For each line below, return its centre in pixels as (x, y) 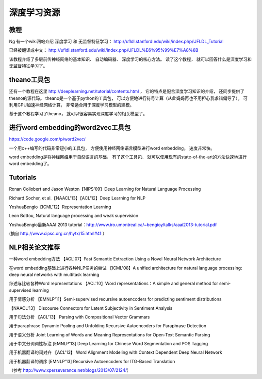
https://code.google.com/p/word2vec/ (47, 139)
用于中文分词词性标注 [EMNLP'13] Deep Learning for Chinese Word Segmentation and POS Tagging (108, 344)
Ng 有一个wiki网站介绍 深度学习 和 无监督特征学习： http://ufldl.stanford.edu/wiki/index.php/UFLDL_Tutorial (116, 42)
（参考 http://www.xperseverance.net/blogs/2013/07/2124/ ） (70, 370)
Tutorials (23, 177)
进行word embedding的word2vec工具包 (70, 128)
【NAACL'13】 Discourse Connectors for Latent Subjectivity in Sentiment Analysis (91, 308)
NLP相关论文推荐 (34, 248)
